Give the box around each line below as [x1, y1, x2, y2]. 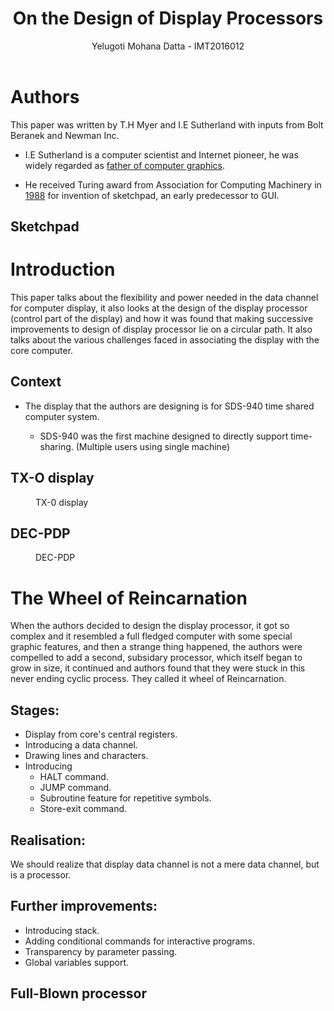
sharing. [39, 440, 74, 452]
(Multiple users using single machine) [75, 440, 230, 452]
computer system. [24, 410, 100, 422]
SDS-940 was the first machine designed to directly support [39, 430, 289, 442]
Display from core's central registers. [24, 728, 178, 741]
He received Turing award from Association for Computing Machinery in [24, 178, 322, 191]
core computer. [10, 345, 74, 357]
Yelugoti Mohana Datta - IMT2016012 [91, 40, 245, 52]
